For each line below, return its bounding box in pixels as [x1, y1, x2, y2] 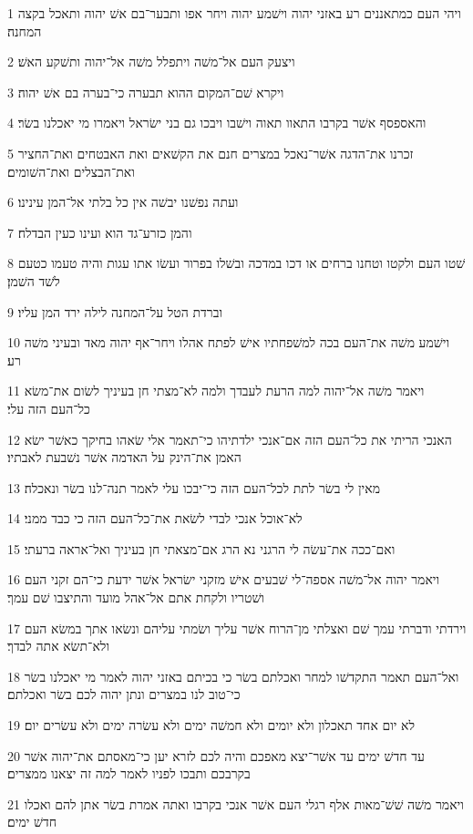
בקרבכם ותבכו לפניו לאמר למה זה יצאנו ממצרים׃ [7, 764, 251, 783]
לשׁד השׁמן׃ [7, 271, 60, 290]
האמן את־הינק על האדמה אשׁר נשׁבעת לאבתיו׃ [7, 448, 242, 467]
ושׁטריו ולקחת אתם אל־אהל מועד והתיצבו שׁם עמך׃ [7, 588, 264, 607]
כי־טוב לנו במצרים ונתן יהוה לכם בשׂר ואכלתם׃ [7, 685, 241, 704]
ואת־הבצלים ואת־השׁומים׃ [7, 161, 135, 180]
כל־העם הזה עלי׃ [7, 398, 90, 417]
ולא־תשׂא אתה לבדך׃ [7, 636, 109, 655]
